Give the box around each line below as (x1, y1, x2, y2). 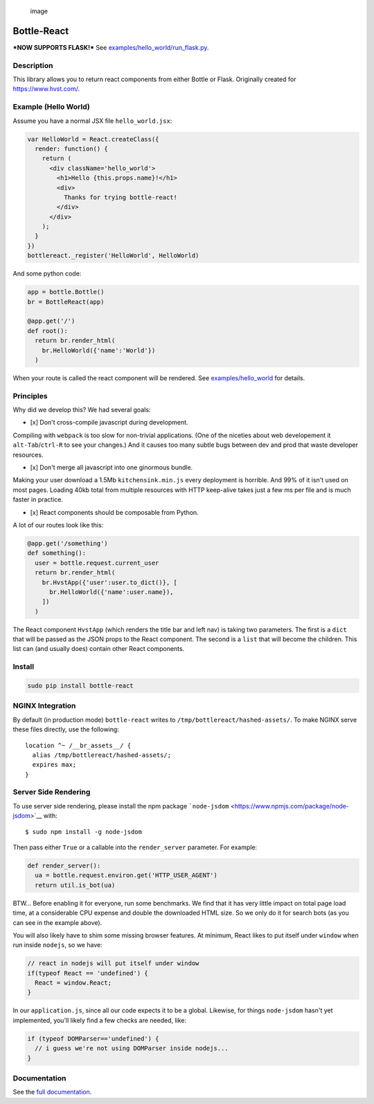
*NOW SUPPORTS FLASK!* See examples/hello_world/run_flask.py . (12, 43, 209, 51)
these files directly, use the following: (12, 725, 119, 733)
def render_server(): (27, 862, 101, 869)
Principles (12, 391, 48, 400)
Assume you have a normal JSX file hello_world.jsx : (12, 117, 172, 125)
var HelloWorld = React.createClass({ (27, 135, 159, 143)
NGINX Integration (12, 701, 76, 711)
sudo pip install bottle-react (27, 682, 134, 690)
